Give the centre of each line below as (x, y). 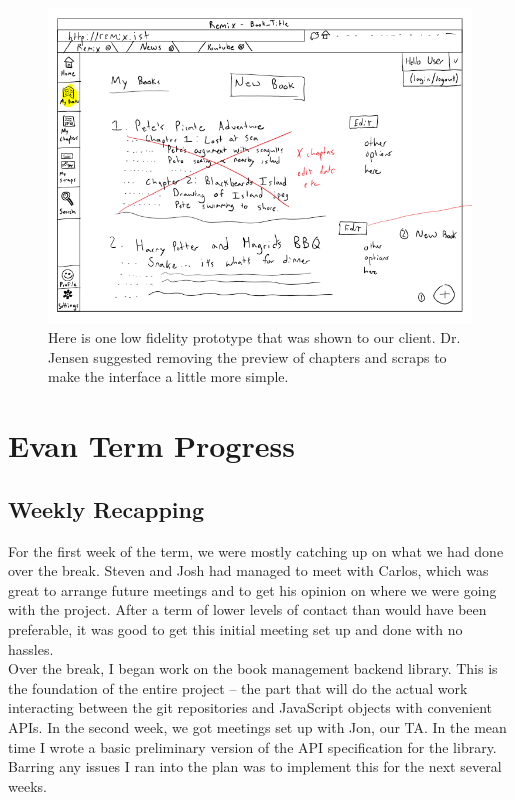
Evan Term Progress (151, 445)
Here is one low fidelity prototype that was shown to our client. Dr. (254, 337)
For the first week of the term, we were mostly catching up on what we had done (256, 550)
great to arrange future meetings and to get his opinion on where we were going (252, 589)
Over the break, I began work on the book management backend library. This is (253, 668)
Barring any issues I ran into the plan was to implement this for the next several (255, 766)
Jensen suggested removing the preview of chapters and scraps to (247, 356)
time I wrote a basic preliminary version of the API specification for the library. (252, 746)
